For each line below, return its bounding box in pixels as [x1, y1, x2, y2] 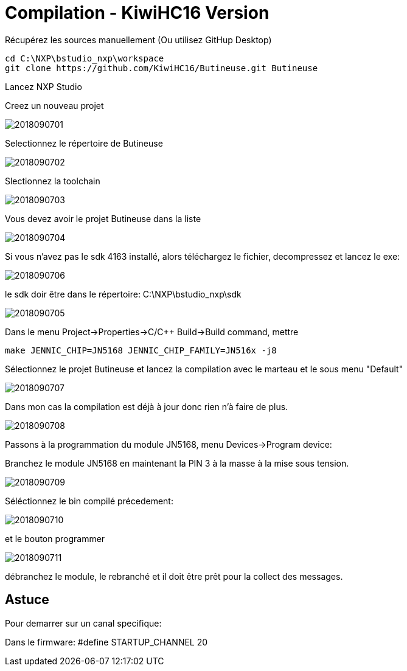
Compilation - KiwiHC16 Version [5, 2, 270, 23]
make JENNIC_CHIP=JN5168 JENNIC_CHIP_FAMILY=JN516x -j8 [5, 345, 277, 355]
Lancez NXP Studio [5, 81, 82, 92]
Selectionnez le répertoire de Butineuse [5, 137, 163, 148]
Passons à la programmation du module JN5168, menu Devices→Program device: [5, 439, 332, 450]
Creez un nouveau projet [5, 100, 104, 111]
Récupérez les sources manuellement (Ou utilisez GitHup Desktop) [5, 34, 272, 45]
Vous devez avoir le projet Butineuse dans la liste [5, 213, 201, 224]
